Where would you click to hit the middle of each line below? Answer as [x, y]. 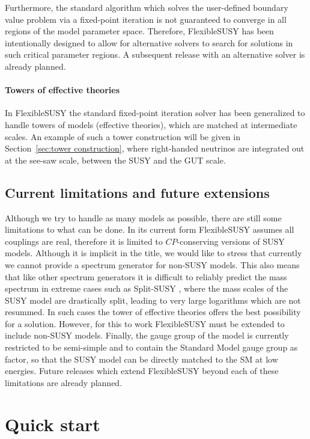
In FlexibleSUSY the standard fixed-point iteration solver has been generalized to [155, 113]
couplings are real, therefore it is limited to [84, 241]
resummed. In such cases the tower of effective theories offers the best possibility [153, 312]
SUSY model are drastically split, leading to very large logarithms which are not [153, 300]
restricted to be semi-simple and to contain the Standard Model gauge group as [151, 347]
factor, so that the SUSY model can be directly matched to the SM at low [141, 359]
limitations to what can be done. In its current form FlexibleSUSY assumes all [150, 229]
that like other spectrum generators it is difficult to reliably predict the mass [146, 276]
